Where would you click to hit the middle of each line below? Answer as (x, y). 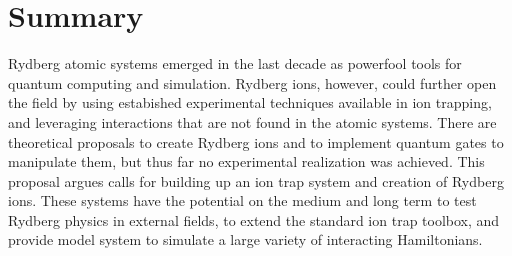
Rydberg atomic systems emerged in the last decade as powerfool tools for (235, 63)
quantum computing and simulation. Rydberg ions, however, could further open (252, 82)
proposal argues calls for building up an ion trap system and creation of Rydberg (256, 180)
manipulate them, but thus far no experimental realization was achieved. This (246, 161)
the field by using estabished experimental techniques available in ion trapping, (250, 102)
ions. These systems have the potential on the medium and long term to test (242, 200)
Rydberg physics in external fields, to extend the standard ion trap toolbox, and (254, 219)
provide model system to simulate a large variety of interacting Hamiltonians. (245, 239)
